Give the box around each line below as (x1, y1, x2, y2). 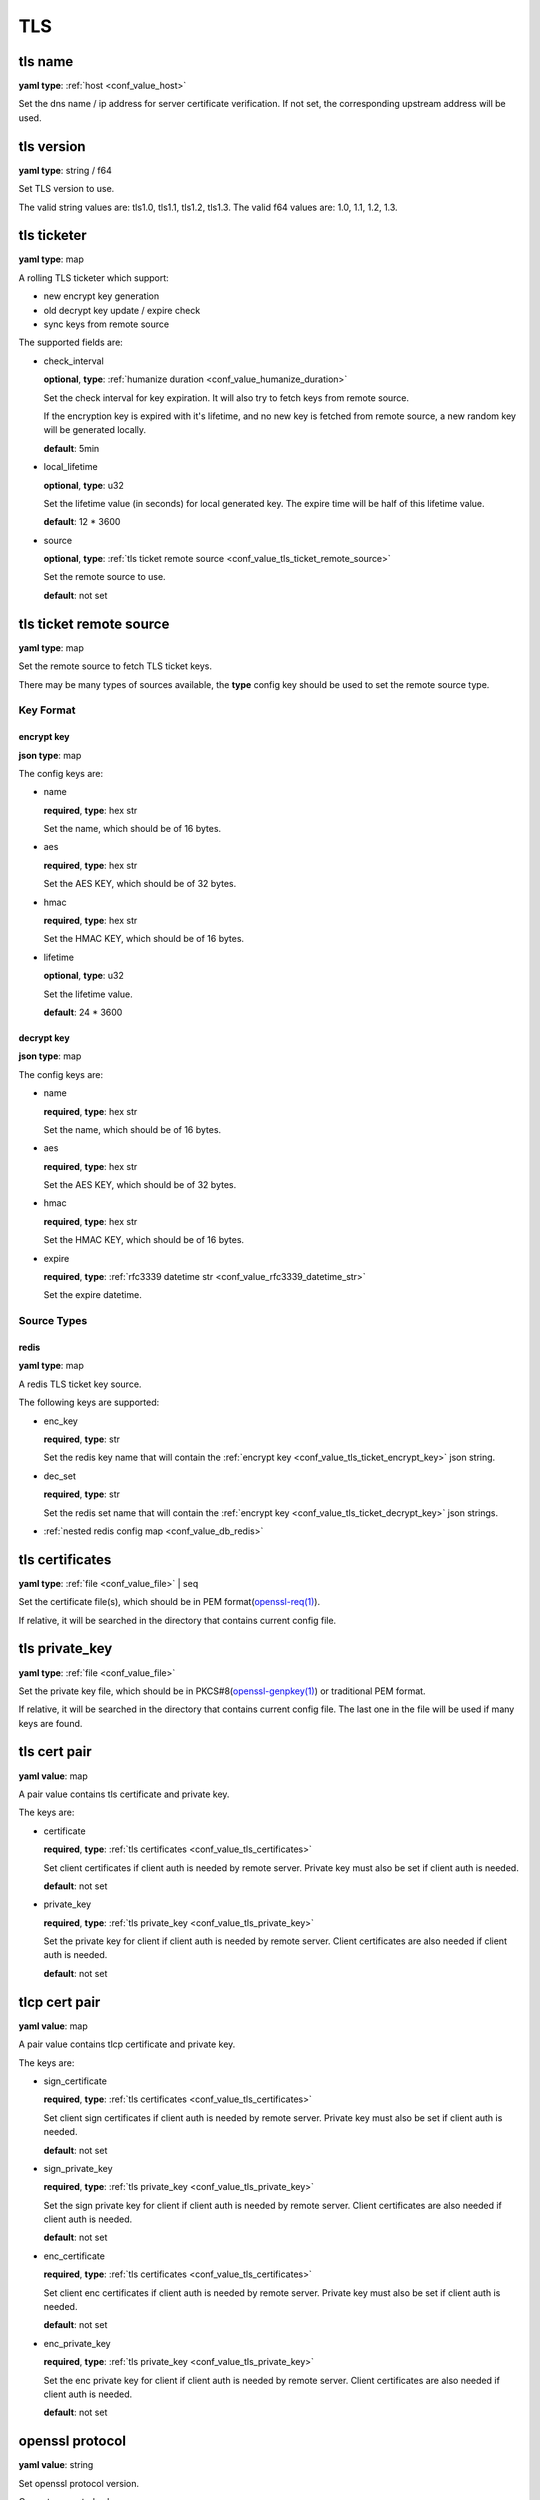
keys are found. (18, 1717, 83, 1729)
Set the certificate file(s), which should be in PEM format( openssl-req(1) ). (18, 1596, 320, 1608)
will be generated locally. (43, 424, 147, 436)
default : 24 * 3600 (43, 1006, 123, 1018)
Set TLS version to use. (18, 183, 115, 195)
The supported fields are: (18, 336, 124, 349)
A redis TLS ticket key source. (18, 1378, 142, 1390)
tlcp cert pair (18, 1993, 101, 2010)
